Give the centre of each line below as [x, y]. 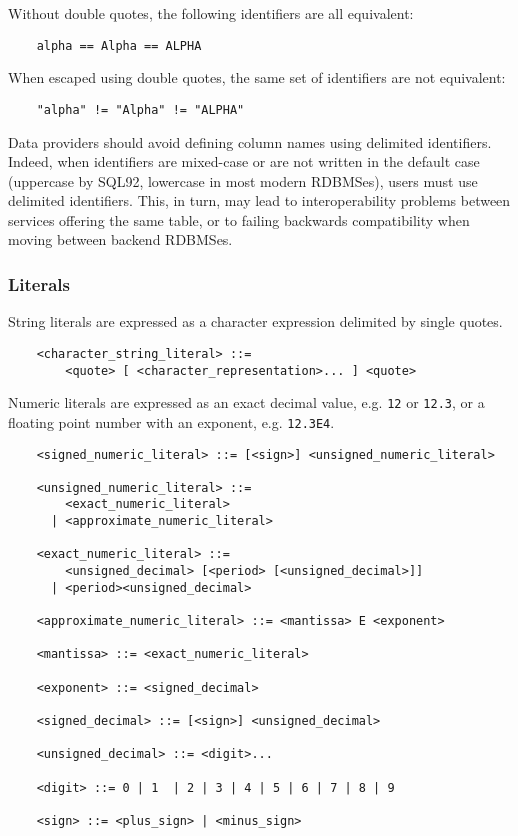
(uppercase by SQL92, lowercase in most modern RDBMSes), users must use [243, 180]
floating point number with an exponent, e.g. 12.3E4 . [171, 421]
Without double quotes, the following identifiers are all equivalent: [211, 13]
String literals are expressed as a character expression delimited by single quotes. [255, 321]
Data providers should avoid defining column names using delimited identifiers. [250, 141]
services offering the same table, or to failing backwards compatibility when [239, 219]
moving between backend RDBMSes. [120, 239]
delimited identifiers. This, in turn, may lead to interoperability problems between [259, 200]
